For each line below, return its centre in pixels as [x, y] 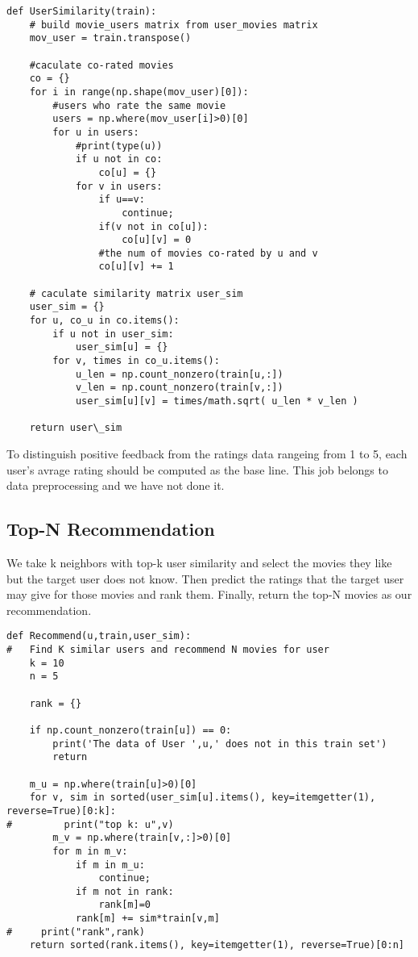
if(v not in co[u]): [153, 226]
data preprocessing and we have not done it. [116, 485]
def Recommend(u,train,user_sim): [99, 636]
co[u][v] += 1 [136, 267]
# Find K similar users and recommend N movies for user [168, 650]
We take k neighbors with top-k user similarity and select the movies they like [199, 562]
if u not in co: [119, 159]
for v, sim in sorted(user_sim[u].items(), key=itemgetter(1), [203, 798]
